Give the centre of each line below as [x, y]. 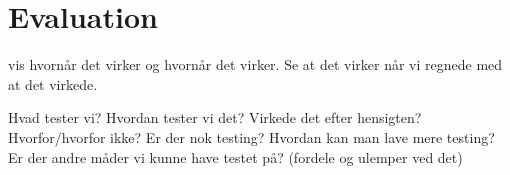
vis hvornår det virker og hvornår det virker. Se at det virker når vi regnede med [255, 64]
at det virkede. [53, 83]
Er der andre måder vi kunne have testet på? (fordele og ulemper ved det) [235, 156]
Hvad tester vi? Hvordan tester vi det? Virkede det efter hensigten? [215, 117]
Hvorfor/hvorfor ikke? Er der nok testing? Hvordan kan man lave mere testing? [251, 136]
